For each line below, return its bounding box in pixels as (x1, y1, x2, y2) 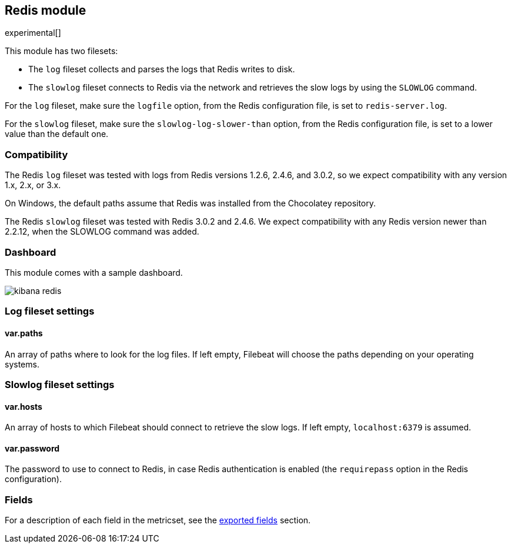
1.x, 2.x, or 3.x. (5, 180, 61, 191)
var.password (5, 443, 60, 453)
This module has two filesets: (5, 46, 118, 56)
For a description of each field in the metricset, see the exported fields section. (5, 515, 311, 526)
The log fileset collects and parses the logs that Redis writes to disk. (28, 64, 295, 75)
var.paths (5, 328, 43, 338)
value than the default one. (5, 129, 109, 139)
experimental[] (5, 28, 61, 38)
